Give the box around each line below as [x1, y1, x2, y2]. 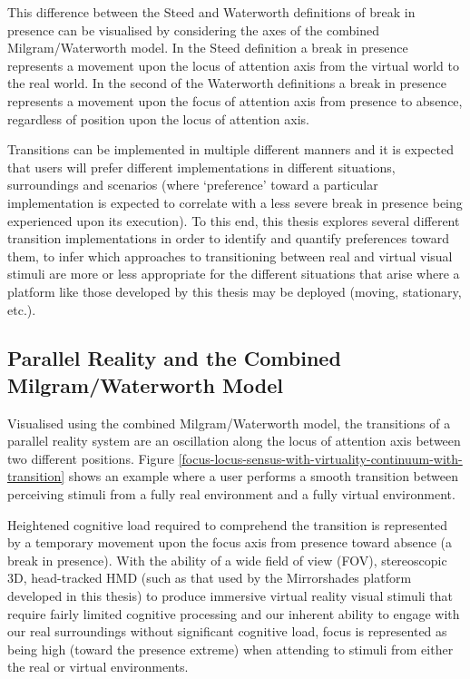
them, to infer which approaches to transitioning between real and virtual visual [7, 246, 453, 265]
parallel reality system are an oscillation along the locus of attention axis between [7, 431, 461, 450]
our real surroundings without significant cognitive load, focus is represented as [7, 622, 447, 641]
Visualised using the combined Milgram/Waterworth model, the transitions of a [7, 413, 451, 432]
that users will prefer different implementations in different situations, [7, 157, 396, 176]
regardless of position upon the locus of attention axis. [7, 109, 309, 128]
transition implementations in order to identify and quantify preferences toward [7, 229, 450, 248]
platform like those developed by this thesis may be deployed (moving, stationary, [7, 281, 462, 300]
